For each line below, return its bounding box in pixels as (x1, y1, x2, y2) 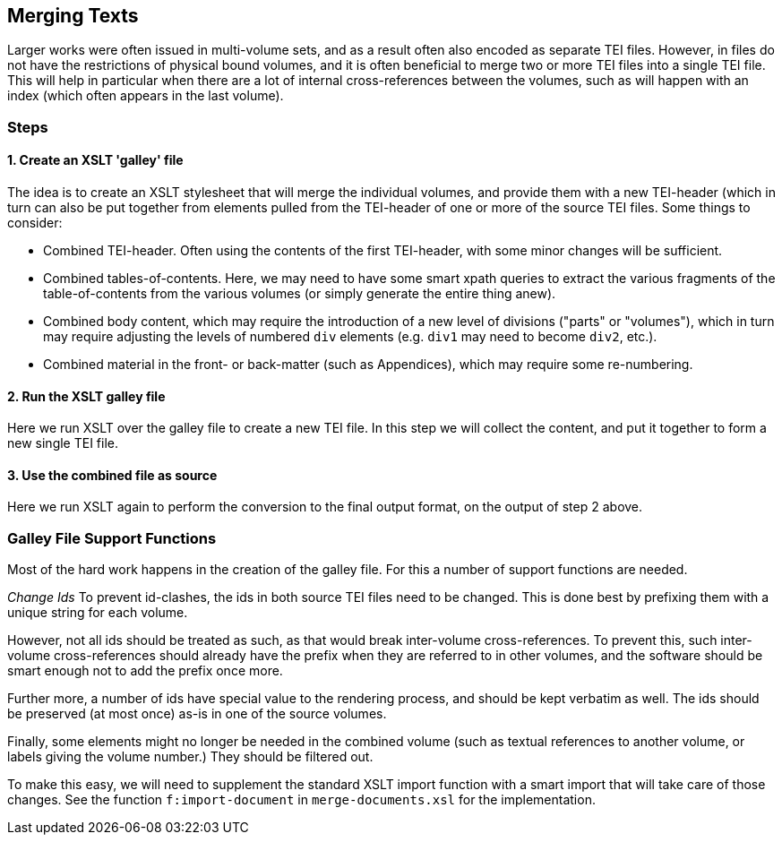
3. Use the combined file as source (7, 467, 218, 483)
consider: (7, 215, 63, 231)
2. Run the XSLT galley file (7, 388, 166, 404)
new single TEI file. (7, 435, 119, 451)
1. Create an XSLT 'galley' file (7, 152, 184, 168)
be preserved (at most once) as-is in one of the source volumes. (7, 706, 387, 722)
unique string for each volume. (7, 605, 188, 621)
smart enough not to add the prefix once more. (7, 663, 283, 679)
